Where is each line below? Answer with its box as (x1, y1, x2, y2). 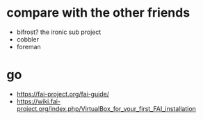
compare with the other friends (6, 5, 190, 21)
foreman (16, 42, 41, 51)
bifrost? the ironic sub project (16, 28, 101, 36)
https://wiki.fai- (16, 97, 60, 105)
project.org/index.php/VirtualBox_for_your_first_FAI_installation (16, 104, 196, 112)
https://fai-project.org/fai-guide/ (16, 89, 109, 98)
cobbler (16, 35, 40, 43)
